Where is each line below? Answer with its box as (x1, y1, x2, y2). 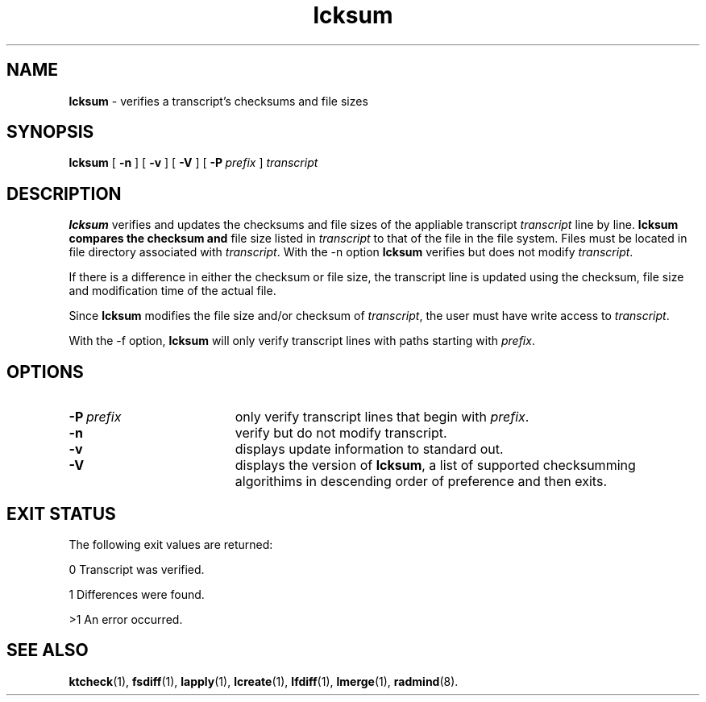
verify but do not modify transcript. (235, 425, 447, 442)
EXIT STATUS (6, 503, 116, 524)
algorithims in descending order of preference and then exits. (235, 473, 607, 490)
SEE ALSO (6, 640, 89, 661)
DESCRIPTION (6, 183, 122, 204)
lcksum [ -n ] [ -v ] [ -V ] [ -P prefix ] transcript (69, 156, 318, 170)
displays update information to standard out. (235, 441, 504, 458)
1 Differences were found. (69, 587, 205, 601)
